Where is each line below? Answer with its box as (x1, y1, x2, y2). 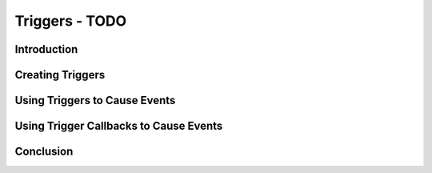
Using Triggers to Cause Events (14, 94, 176, 107)
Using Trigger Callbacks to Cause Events (14, 119, 223, 133)
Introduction (14, 42, 78, 56)
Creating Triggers (14, 68, 106, 82)
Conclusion (14, 145, 74, 159)
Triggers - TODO (14, 12, 127, 30)
